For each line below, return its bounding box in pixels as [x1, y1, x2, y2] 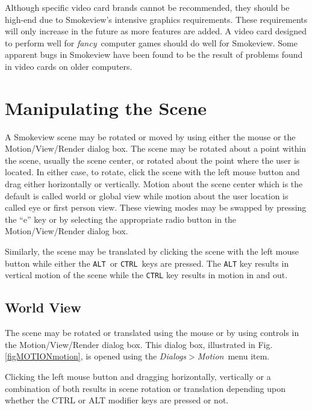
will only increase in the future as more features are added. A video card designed [5, 25, 307, 37]
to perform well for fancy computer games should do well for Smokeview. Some [5, 36, 298, 49]
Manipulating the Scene [5, 95, 207, 120]
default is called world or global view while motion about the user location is [5, 189, 289, 202]
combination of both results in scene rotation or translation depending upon [5, 382, 286, 394]
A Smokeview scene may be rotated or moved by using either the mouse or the [5, 130, 296, 143]
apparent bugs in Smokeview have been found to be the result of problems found [5, 48, 303, 61]
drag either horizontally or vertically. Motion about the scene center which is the [5, 178, 303, 190]
